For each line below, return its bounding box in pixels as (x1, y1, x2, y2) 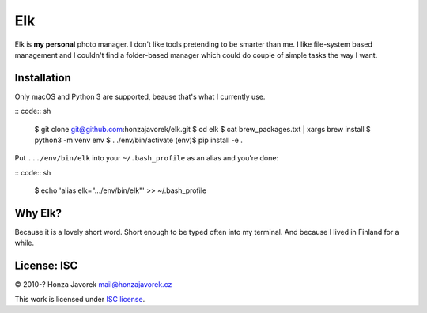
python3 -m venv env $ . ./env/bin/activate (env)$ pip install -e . (34, 135, 243, 145)
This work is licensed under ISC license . (14, 294, 145, 304)
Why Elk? (14, 206, 62, 220)
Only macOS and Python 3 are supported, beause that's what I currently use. (14, 92, 266, 101)
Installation (14, 71, 71, 85)
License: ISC (14, 259, 78, 273)
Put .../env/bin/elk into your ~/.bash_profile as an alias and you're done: (14, 153, 279, 163)
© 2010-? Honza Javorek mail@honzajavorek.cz (14, 280, 172, 289)
